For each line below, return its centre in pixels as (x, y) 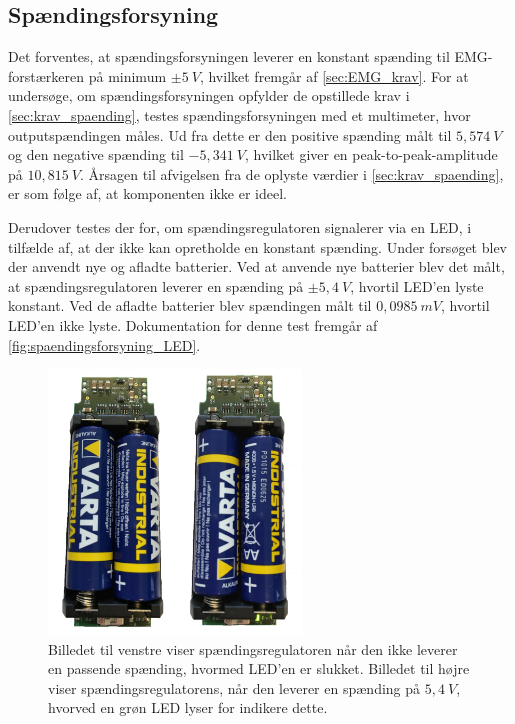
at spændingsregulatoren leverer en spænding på (156, 285)
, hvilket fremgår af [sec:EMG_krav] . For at (334, 75)
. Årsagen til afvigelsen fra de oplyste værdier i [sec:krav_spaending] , (291, 173)
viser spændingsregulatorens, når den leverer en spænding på (234, 687)
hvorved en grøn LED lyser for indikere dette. (188, 707)
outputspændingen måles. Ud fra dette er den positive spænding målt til (230, 134)
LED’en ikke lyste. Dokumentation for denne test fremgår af (193, 324)
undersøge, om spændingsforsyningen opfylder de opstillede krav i (209, 95)
